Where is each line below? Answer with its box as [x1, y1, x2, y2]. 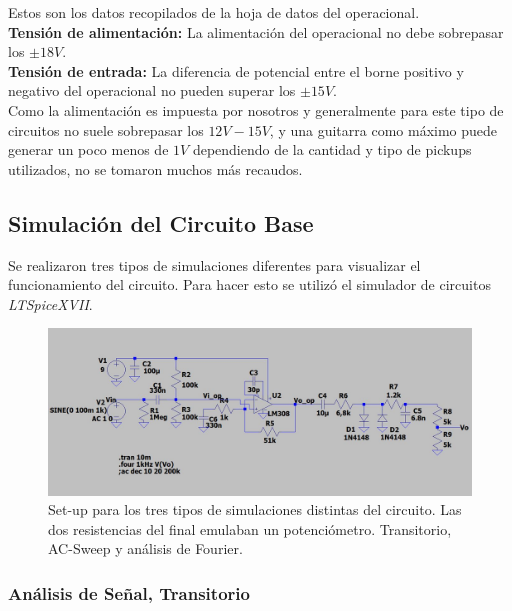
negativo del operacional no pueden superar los [8, 80, 296, 101]
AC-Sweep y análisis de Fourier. [48, 538, 243, 559]
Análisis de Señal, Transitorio [8, 580, 250, 605]
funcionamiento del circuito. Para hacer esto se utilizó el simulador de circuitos [8, 274, 491, 295]
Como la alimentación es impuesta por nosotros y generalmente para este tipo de [8, 99, 504, 120]
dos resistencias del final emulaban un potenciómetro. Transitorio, [48, 518, 452, 539]
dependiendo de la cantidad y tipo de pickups [192, 139, 472, 160]
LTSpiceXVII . [8, 293, 93, 314]
